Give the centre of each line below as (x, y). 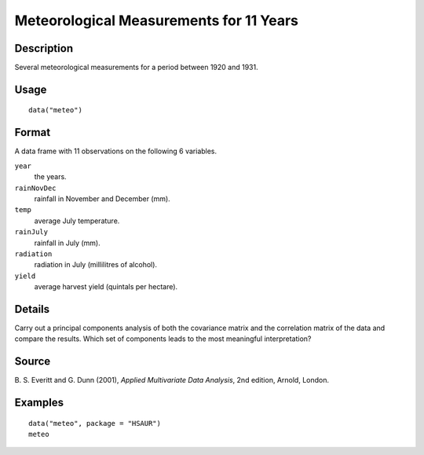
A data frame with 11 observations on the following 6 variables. (116, 151)
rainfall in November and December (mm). (102, 198)
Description (44, 48)
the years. (50, 177)
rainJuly (31, 232)
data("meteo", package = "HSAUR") (95, 423)
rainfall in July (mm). (68, 243)
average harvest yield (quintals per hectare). (106, 287)
